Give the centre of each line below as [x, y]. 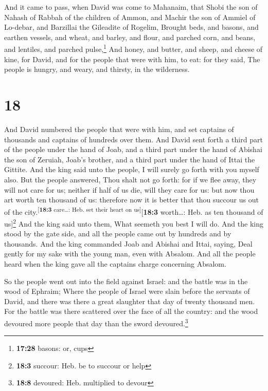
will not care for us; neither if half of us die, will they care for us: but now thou [129, 189]
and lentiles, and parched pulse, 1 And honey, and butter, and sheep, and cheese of [133, 48]
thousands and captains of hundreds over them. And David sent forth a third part [133, 139]
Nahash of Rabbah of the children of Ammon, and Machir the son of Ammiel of [130, 17]
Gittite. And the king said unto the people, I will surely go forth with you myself [132, 169]
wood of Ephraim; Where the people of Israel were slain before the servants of [127, 291]
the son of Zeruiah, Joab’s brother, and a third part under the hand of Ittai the [130, 159]
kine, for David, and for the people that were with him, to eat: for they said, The [132, 59]
